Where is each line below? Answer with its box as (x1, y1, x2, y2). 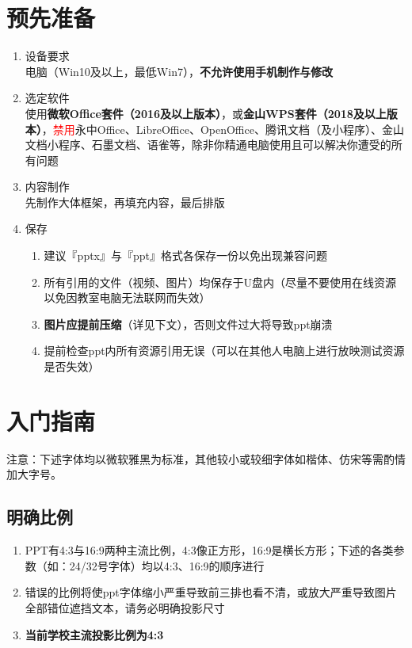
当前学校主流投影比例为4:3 (25, 626, 164, 642)
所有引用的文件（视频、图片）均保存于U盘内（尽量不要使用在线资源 (44, 273, 397, 290)
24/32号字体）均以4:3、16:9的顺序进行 (69, 557, 265, 574)
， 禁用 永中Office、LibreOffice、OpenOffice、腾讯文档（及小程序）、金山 (41, 120, 404, 137)
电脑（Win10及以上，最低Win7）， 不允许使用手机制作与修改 (25, 63, 333, 79)
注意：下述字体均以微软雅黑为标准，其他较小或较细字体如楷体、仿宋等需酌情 (6, 450, 406, 467)
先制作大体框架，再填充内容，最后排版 (25, 193, 225, 210)
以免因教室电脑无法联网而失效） (44, 289, 211, 306)
